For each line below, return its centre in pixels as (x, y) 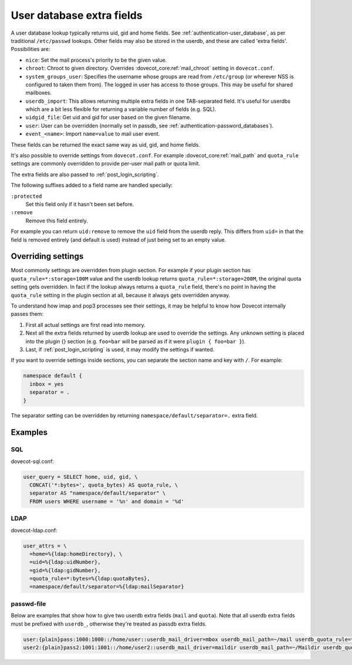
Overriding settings (47, 256)
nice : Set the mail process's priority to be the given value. (96, 60)
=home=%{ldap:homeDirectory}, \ (76, 554)
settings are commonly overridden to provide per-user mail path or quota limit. (106, 164)
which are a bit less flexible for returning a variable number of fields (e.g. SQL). (121, 109)
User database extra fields (77, 15)
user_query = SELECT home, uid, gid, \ (80, 477)
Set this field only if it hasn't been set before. (80, 204)
